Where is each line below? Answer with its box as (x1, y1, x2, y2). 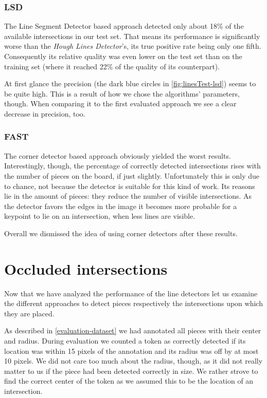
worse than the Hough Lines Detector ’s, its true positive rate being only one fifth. (4, 41, 261, 51)
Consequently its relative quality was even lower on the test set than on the (4, 51, 242, 61)
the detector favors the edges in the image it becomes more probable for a (4, 200, 237, 211)
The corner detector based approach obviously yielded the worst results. (4, 150, 231, 161)
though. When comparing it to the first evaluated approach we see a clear (4, 98, 237, 109)
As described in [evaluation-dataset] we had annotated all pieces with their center (4, 325, 261, 336)
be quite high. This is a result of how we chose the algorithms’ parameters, (4, 88, 240, 99)
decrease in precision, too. (4, 108, 85, 119)
